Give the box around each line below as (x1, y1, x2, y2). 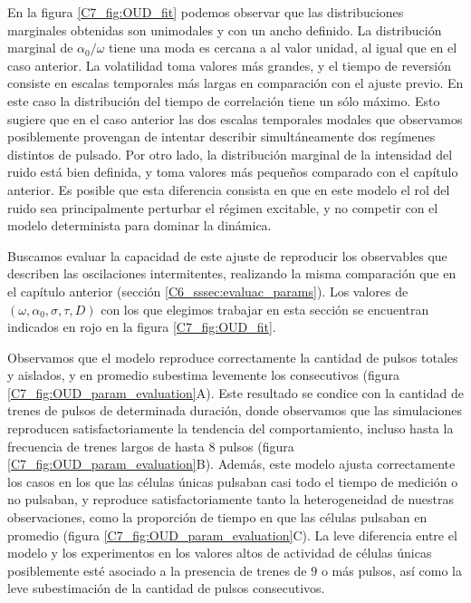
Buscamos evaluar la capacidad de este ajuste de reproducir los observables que (7, 246, 447, 265)
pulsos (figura (219, 436, 294, 455)
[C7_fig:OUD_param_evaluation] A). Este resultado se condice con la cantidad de (7, 383, 464, 402)
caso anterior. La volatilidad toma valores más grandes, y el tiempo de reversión (7, 55, 451, 74)
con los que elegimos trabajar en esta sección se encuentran (101, 299, 429, 318)
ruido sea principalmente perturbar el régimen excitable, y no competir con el (7, 198, 438, 217)
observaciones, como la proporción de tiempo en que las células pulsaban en (7, 508, 428, 527)
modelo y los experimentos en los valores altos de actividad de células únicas (7, 543, 432, 562)
